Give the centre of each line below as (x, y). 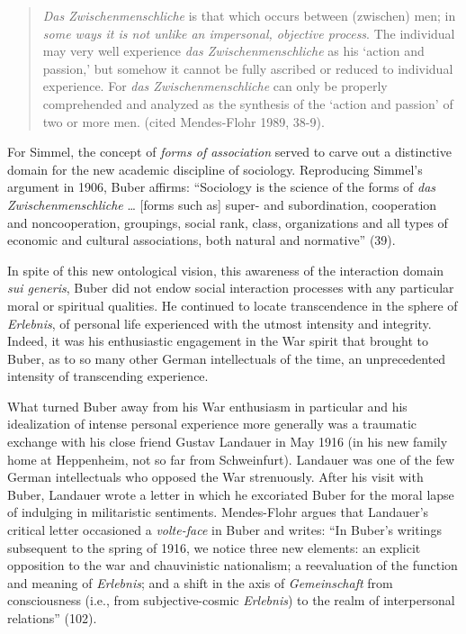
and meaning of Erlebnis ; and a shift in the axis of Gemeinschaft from (200, 582)
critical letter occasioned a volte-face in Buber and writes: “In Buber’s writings (224, 530)
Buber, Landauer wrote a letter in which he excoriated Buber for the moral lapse (231, 494)
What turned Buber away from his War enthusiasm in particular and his (207, 406)
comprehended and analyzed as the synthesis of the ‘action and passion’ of (248, 103)
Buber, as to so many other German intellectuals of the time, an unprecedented (227, 358)
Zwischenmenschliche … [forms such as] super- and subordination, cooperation (222, 204)
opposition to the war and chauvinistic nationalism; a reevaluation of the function (233, 565)
